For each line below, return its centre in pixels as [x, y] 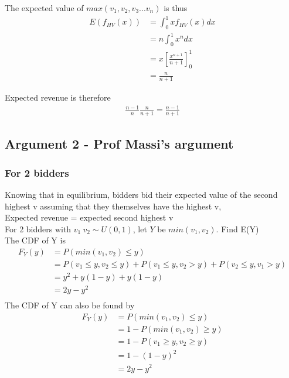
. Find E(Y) [237, 228]
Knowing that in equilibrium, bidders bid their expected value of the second [141, 194]
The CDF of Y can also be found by [70, 305]
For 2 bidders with [38, 228]
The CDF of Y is [35, 240]
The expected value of [44, 8]
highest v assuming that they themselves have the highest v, [113, 206]
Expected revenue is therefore [58, 97]
